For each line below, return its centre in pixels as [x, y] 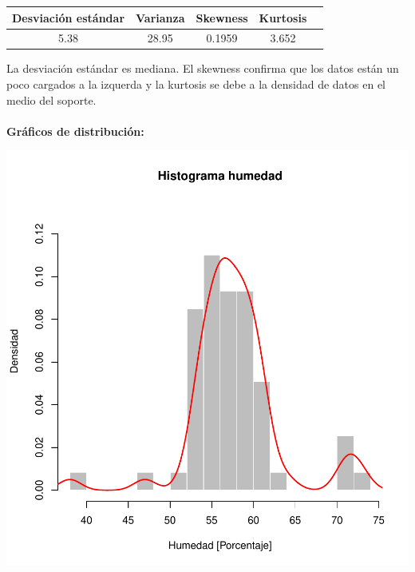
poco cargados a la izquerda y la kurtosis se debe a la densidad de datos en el [196, 84]
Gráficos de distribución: [75, 131]
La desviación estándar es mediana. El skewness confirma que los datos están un [203, 68]
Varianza [160, 17]
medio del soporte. [51, 99]
